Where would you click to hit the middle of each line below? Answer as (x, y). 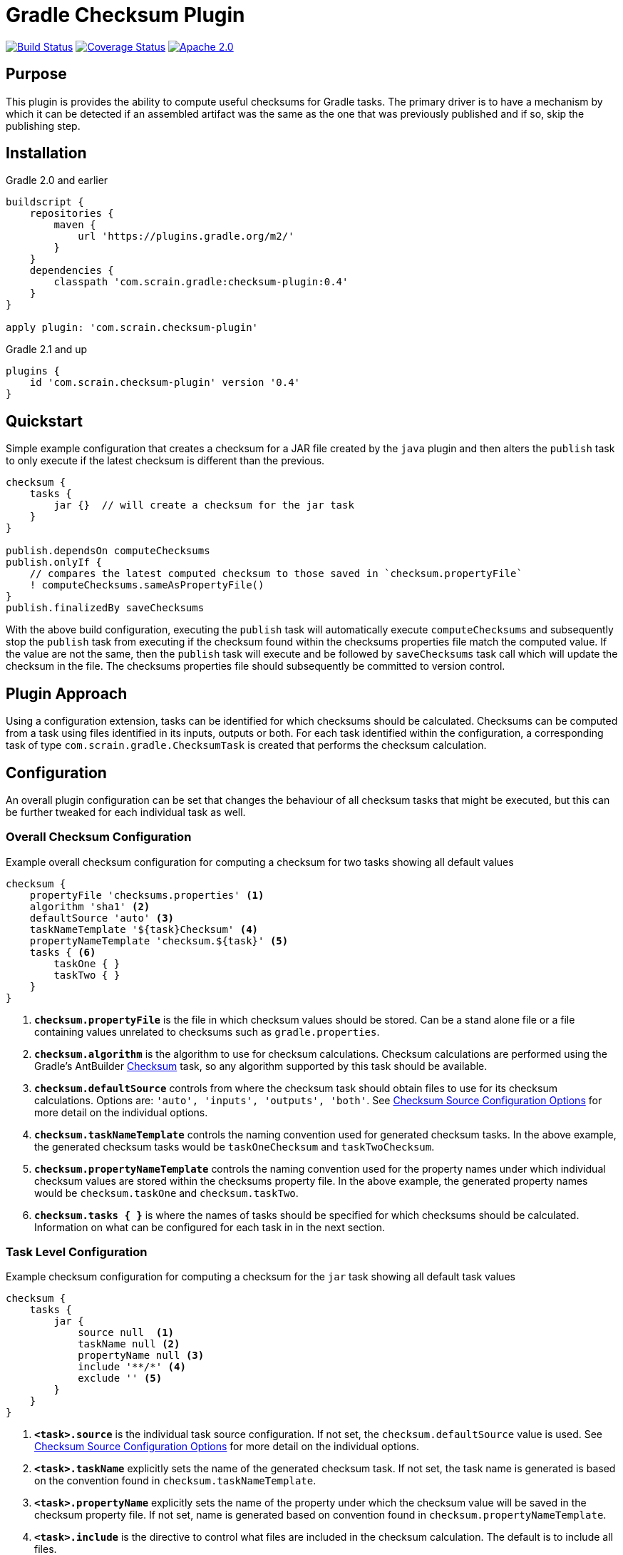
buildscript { (45, 202)
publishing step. (43, 126)
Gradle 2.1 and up (47, 350)
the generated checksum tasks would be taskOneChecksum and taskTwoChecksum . (235, 1146)
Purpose (36, 74)
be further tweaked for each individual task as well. (126, 812)
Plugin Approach (67, 693)
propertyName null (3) (141, 1356)
